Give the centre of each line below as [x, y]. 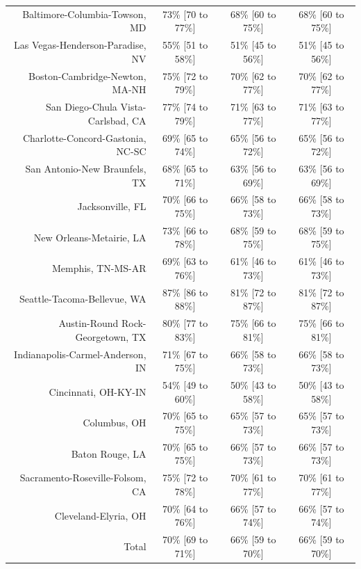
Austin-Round [89, 323]
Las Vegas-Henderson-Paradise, [80, 45]
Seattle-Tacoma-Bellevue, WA [83, 299]
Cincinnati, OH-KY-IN [98, 391]
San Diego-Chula [81, 107]
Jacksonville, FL [112, 206]
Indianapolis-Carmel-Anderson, [80, 354]
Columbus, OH [115, 423]
